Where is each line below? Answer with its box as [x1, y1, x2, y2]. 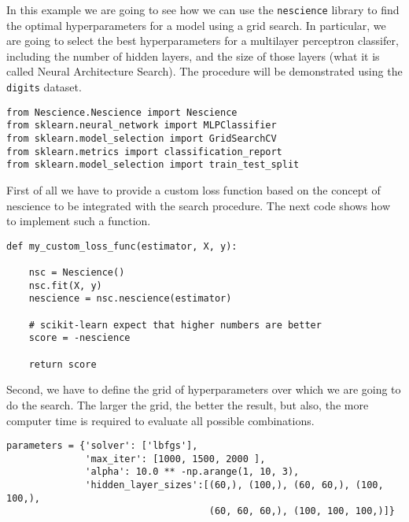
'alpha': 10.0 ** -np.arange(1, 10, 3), [85, 466, 300, 478]
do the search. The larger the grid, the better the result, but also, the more [6, 396, 369, 413]
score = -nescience [28, 332, 131, 344]
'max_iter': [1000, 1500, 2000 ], [85, 453, 266, 465]
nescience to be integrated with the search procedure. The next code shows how [6, 197, 391, 213]
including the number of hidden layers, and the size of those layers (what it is [6, 47, 380, 64]
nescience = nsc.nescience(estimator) [28, 293, 232, 305]
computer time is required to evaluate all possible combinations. [6, 412, 315, 428]
